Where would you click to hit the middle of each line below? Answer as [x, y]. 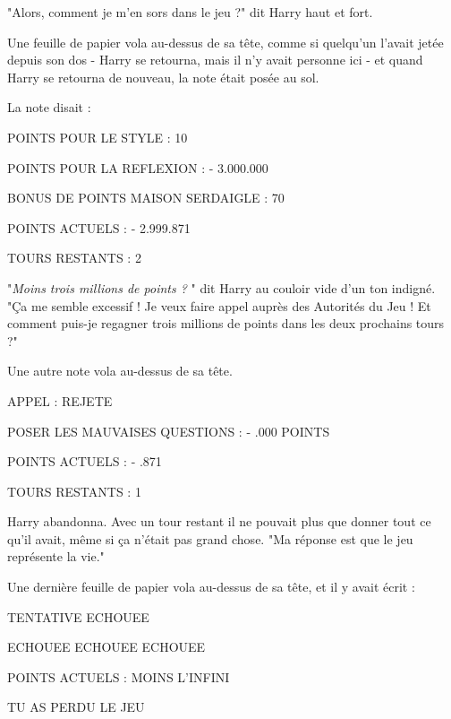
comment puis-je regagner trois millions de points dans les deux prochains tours [226, 323]
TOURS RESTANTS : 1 [74, 491]
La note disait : [49, 107]
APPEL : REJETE [60, 400]
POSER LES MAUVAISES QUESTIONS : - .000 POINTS [169, 431]
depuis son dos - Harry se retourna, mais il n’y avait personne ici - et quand [215, 60]
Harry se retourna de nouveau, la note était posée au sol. [163, 77]
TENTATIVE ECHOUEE [78, 616]
